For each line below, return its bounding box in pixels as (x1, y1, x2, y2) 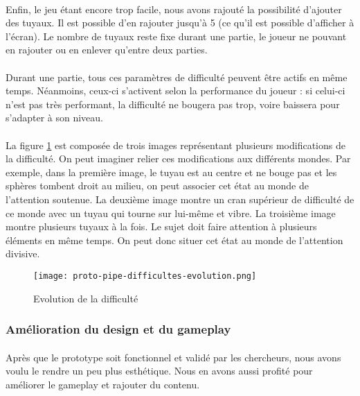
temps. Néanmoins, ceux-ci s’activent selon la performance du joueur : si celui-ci (6, 83, 345, 98)
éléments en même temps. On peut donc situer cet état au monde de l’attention (6, 232, 343, 247)
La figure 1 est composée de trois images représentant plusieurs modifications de (6, 137, 345, 152)
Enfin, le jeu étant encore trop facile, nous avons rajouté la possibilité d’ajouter (6, 1, 342, 16)
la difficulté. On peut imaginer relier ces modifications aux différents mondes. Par (6, 151, 351, 166)
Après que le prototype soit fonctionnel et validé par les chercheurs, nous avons (6, 350, 341, 364)
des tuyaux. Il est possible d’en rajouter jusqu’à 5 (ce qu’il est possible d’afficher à (6, 15, 354, 30)
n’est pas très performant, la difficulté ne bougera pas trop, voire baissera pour (6, 96, 340, 111)
